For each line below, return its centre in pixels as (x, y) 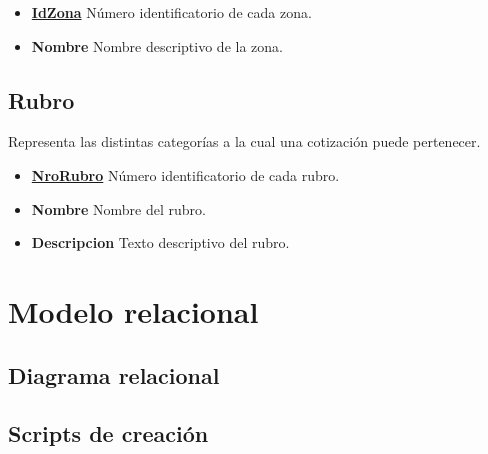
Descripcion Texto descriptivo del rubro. (160, 242)
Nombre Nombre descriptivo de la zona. (157, 45)
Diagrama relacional (114, 374)
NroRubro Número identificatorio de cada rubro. (185, 174)
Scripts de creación (108, 433)
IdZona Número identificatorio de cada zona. (171, 12)
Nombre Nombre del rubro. (118, 208)
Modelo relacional (133, 310)
